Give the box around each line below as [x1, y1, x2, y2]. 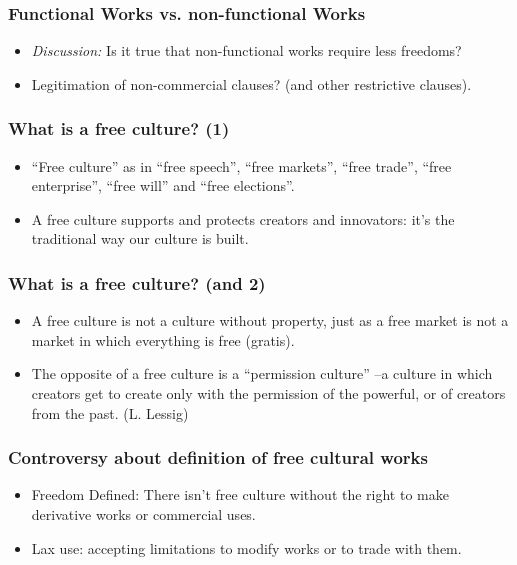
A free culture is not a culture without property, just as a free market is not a [31, 310, 509, 331]
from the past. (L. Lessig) [31, 402, 189, 423]
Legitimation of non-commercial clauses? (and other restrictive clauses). [31, 73, 472, 94]
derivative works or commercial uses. [31, 504, 256, 524]
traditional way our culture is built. [31, 228, 249, 249]
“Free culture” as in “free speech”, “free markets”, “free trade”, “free [31, 155, 452, 176]
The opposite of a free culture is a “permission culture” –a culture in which [31, 363, 493, 384]
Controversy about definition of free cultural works [8, 445, 428, 470]
